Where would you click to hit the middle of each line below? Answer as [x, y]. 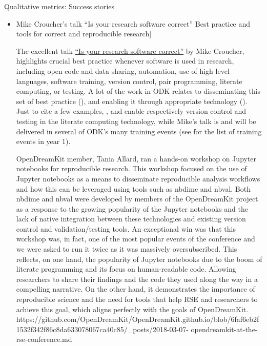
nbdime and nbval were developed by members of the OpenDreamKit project [137, 199]
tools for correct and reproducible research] [84, 34]
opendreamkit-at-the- [224, 329]
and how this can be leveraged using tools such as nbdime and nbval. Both [133, 188]
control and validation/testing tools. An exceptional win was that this [126, 228]
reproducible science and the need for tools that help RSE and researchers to [137, 299]
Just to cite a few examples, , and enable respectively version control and [131, 111]
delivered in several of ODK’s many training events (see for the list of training [139, 131]
